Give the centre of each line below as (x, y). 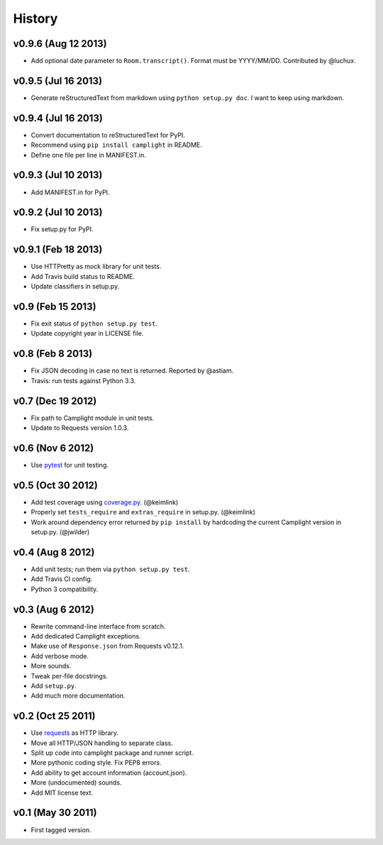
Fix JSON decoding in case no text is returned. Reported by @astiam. (132, 371)
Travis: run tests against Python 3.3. (83, 380)
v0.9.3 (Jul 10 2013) (58, 175)
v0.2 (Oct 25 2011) (54, 716)
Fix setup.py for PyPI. (62, 229)
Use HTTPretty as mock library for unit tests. (96, 267)
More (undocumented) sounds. (76, 783)
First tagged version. (61, 829)
